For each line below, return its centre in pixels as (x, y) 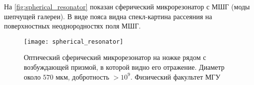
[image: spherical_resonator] (74, 42)
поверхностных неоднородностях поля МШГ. (72, 26)
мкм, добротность (83, 76)
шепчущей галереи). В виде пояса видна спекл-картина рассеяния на (108, 16)
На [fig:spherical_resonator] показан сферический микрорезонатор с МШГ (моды (127, 6)
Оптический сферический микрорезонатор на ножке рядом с (115, 57)
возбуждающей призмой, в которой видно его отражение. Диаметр (124, 67)
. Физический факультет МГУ (176, 76)
